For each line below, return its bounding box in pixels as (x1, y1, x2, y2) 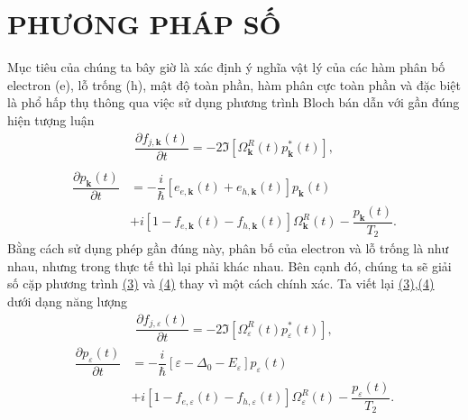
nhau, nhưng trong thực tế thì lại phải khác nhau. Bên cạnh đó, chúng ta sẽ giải (7, 256, 452, 275)
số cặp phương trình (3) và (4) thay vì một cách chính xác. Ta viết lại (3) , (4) (7, 274, 435, 293)
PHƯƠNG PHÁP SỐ (7, 5, 281, 42)
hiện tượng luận (7, 110, 95, 129)
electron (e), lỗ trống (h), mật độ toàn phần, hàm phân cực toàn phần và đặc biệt (7, 75, 461, 94)
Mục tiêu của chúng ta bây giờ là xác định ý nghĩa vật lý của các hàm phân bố (7, 58, 445, 77)
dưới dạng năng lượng (7, 292, 128, 310)
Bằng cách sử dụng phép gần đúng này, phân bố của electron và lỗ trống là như (7, 239, 449, 258)
